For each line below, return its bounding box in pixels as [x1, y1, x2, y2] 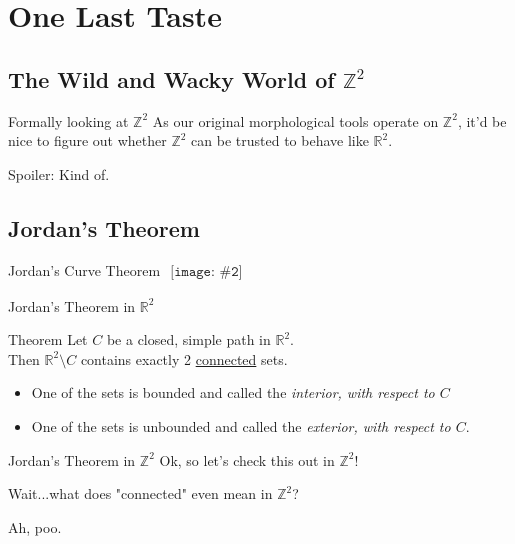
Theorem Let [8, 329, 88, 350]
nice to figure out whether [8, 130, 167, 151]
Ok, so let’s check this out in [159, 449, 335, 470]
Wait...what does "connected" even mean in [8, 483, 273, 504]
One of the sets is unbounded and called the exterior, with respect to [31, 415, 451, 436]
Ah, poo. [8, 516, 62, 537]
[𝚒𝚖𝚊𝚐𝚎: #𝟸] [170, 264, 243, 279]
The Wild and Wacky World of [8, 63, 335, 94]
